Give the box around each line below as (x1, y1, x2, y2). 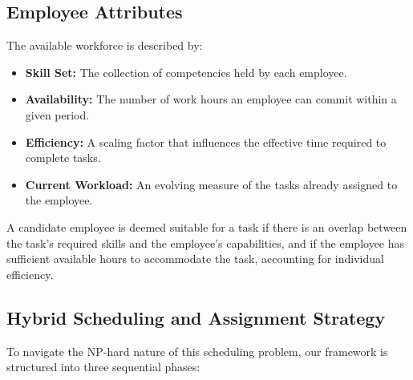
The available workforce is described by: (6, 37, 203, 54)
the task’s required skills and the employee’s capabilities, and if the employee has (6, 234, 405, 251)
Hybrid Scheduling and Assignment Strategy (6, 305, 386, 329)
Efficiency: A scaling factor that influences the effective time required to (25, 133, 387, 150)
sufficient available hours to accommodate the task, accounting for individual (6, 250, 384, 267)
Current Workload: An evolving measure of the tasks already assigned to (25, 176, 398, 192)
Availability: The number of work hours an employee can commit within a (25, 91, 397, 107)
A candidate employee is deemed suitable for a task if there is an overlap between (6, 218, 407, 235)
